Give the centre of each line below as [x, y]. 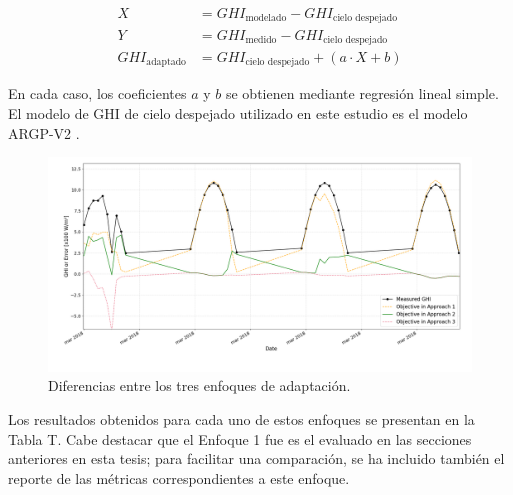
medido [261, 39]
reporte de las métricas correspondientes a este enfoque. [179, 477]
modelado [266, 18]
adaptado [166, 62]
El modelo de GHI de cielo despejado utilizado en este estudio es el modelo [238, 113]
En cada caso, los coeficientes [97, 93]
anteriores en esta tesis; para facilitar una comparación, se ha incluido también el [256, 458]
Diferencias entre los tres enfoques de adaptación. [199, 385]
